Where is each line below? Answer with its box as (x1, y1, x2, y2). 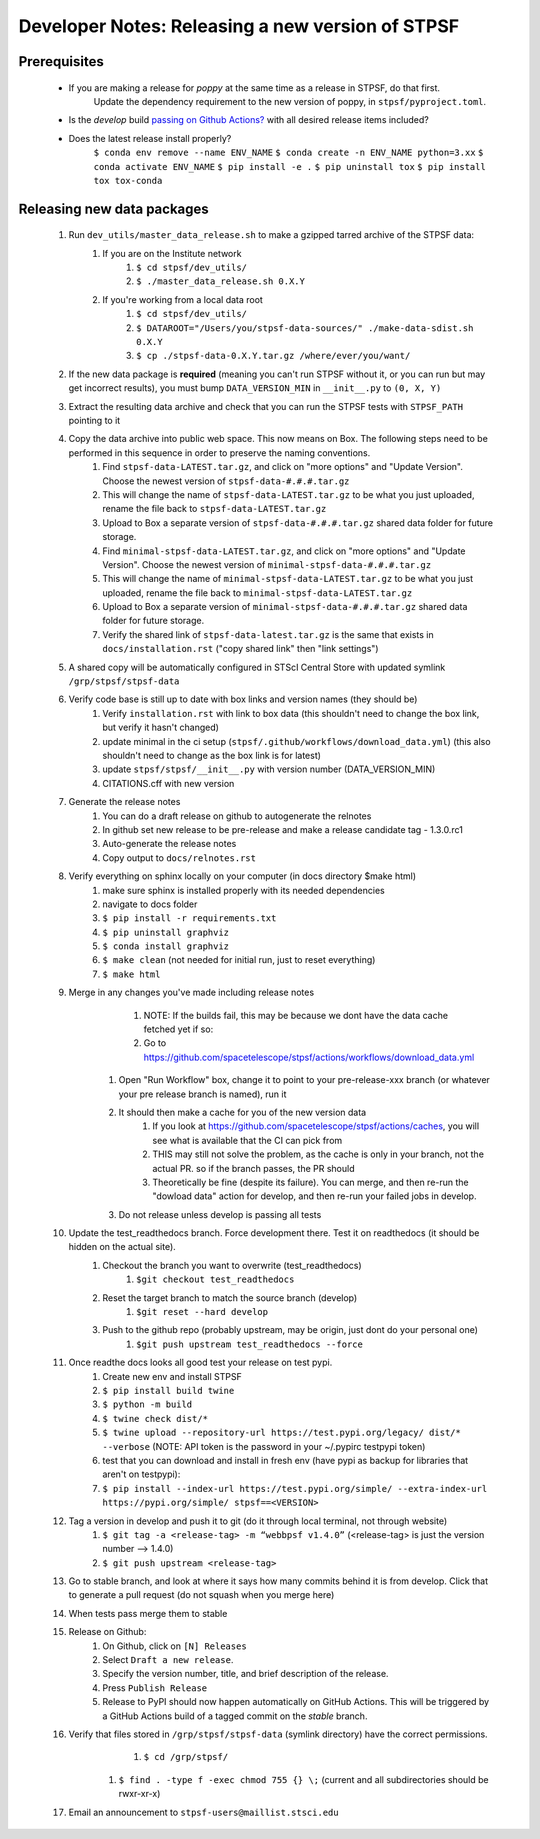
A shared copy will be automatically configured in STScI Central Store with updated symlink (68, 661, 446, 673)
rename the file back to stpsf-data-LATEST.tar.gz (102, 503, 327, 515)
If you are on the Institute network (102, 247, 242, 259)
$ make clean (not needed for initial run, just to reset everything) (102, 954, 376, 966)
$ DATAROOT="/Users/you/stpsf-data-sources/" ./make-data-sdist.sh (136, 322, 474, 334)
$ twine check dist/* (102, 1413, 209, 1424)
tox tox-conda (93, 175, 163, 186)
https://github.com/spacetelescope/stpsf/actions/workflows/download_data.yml (143, 1051, 475, 1063)
